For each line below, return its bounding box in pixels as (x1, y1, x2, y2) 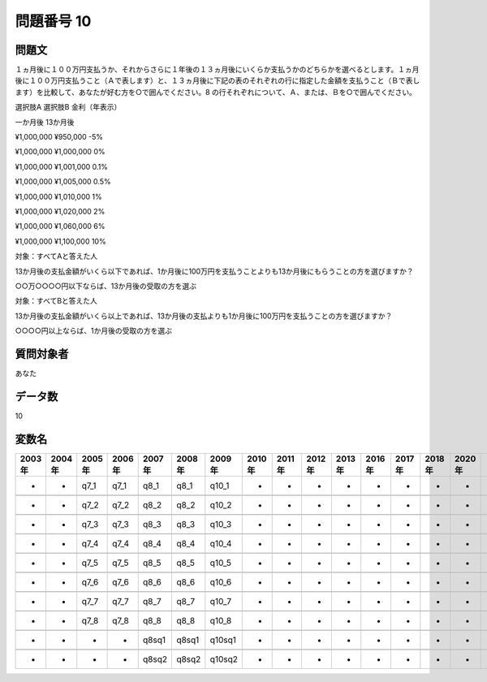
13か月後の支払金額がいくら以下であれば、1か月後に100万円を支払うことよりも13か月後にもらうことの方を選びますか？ (15, 266, 414, 276)
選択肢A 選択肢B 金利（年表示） (15, 102, 122, 112)
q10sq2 (209, 654, 239, 665)
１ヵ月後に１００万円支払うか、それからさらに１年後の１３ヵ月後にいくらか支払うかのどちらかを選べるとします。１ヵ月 (15, 65, 420, 75)
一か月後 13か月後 (15, 117, 75, 127)
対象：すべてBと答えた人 (15, 296, 97, 306)
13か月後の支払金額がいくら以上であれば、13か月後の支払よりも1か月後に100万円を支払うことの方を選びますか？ (15, 311, 393, 321)
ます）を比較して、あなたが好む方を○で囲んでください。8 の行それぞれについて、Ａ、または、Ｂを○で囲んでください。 (15, 87, 417, 97)
